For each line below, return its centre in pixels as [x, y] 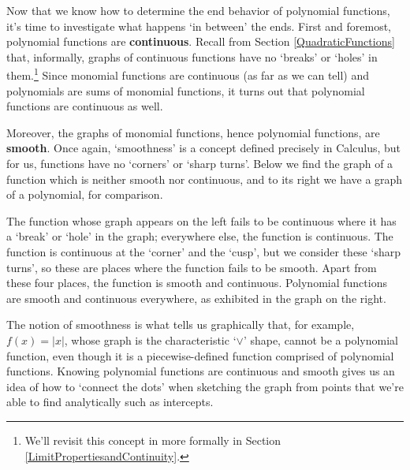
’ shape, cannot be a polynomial [321, 339]
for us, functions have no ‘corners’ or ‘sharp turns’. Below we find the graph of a [200, 163]
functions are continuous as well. [85, 106]
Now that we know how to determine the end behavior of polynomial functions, [198, 10]
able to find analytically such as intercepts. [110, 402]
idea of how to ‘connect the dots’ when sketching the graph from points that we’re [205, 386]
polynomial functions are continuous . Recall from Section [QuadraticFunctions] [201, 41]
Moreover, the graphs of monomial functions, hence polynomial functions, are [193, 132]
